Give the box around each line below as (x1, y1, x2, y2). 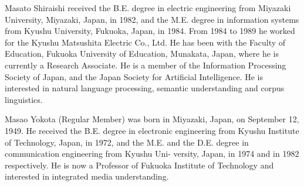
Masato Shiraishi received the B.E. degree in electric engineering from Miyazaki (5, 2, 291, 13)
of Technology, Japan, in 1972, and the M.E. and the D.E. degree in (5, 136, 249, 148)
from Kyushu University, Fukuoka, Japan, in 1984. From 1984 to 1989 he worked (5, 25, 295, 37)
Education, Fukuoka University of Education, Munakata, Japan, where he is (5, 47, 279, 60)
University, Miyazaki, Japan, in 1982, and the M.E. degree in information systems (5, 13, 299, 25)
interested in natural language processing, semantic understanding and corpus (5, 82, 285, 94)
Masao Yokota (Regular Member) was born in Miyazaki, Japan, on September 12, (5, 113, 299, 125)
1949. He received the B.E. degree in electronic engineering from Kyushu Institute (5, 124, 299, 136)
